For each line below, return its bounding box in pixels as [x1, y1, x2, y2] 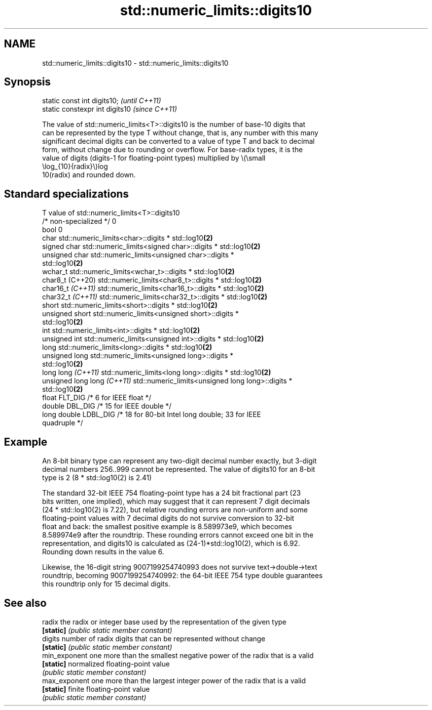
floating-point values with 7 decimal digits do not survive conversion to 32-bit [42, 514, 294, 523]
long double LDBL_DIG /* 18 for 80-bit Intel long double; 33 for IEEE [42, 410, 261, 419]
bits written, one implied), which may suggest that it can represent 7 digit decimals [42, 497, 310, 506]
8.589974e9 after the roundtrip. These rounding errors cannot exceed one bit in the [42, 531, 314, 540]
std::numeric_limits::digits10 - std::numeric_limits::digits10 [42, 58, 229, 67]
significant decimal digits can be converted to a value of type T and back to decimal [42, 137, 315, 146]
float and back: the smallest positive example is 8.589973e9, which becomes [42, 522, 292, 531]
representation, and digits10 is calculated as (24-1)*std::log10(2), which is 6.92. [42, 539, 300, 548]
